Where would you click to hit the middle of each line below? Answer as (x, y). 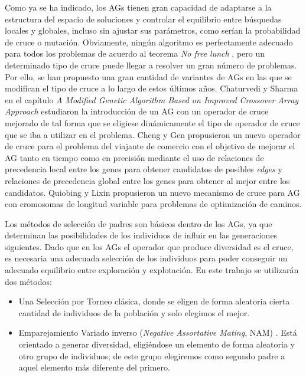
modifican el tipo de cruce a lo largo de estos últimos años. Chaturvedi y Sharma (152, 88)
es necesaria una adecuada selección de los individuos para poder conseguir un (146, 258)
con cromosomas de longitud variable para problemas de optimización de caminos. (153, 204)
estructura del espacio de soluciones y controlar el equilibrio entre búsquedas (143, 19)
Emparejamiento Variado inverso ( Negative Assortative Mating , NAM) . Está (158, 332)
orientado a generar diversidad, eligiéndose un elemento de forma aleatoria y (157, 344)
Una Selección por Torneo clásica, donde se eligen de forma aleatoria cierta (154, 301)
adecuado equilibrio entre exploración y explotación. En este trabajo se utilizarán (152, 270)
